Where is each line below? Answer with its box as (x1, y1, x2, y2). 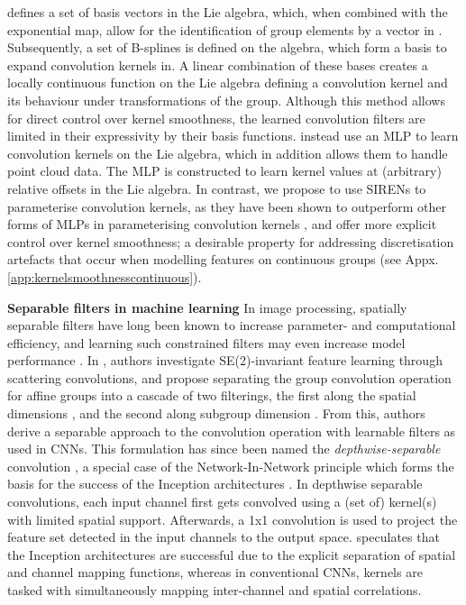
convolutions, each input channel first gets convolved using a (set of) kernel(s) (7, 492, 437, 511)
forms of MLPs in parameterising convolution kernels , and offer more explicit (7, 215, 437, 234)
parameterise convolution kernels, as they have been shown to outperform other (7, 197, 447, 215)
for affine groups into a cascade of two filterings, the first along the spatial (7, 386, 416, 405)
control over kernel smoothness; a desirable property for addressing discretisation (7, 232, 454, 251)
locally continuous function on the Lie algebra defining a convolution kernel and (7, 73, 448, 92)
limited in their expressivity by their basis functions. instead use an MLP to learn (7, 126, 459, 145)
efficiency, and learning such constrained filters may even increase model (7, 333, 406, 352)
